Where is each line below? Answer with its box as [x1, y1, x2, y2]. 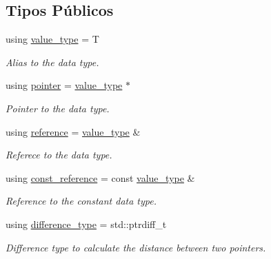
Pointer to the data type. [6, 101, 110, 115]
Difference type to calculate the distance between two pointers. [6, 240, 266, 254]
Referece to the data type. [6, 147, 112, 162]
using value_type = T [6, 32, 99, 46]
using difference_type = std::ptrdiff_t [6, 216, 167, 231]
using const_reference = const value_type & [6, 170, 195, 185]
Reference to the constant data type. [6, 194, 157, 208]
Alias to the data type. [6, 54, 99, 69]
